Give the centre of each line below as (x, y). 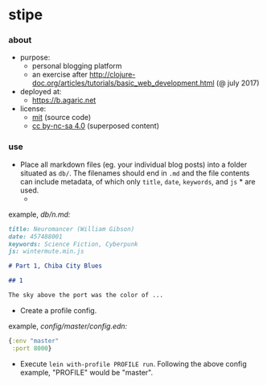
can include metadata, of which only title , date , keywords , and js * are (138, 181)
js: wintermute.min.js (46, 251)
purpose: (35, 57)
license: (33, 109)
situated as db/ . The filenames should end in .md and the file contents (135, 173)
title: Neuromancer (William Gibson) (72, 229)
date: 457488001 (35, 236)
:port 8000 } (32, 348)
